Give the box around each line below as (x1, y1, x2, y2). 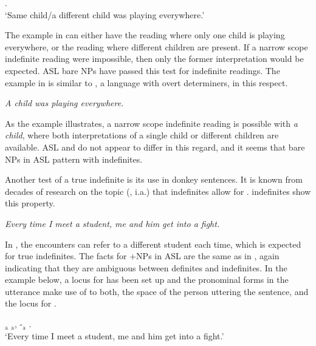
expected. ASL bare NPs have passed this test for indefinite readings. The (5, 64, 280, 76)
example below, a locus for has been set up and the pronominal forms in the (5, 273, 289, 286)
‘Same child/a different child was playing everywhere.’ (5, 8, 205, 21)
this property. (5, 197, 55, 209)
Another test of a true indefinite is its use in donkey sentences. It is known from (5, 173, 303, 186)
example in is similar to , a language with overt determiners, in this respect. (5, 76, 288, 89)
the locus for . (5, 297, 57, 310)
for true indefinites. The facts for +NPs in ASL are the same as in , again (5, 249, 280, 262)
